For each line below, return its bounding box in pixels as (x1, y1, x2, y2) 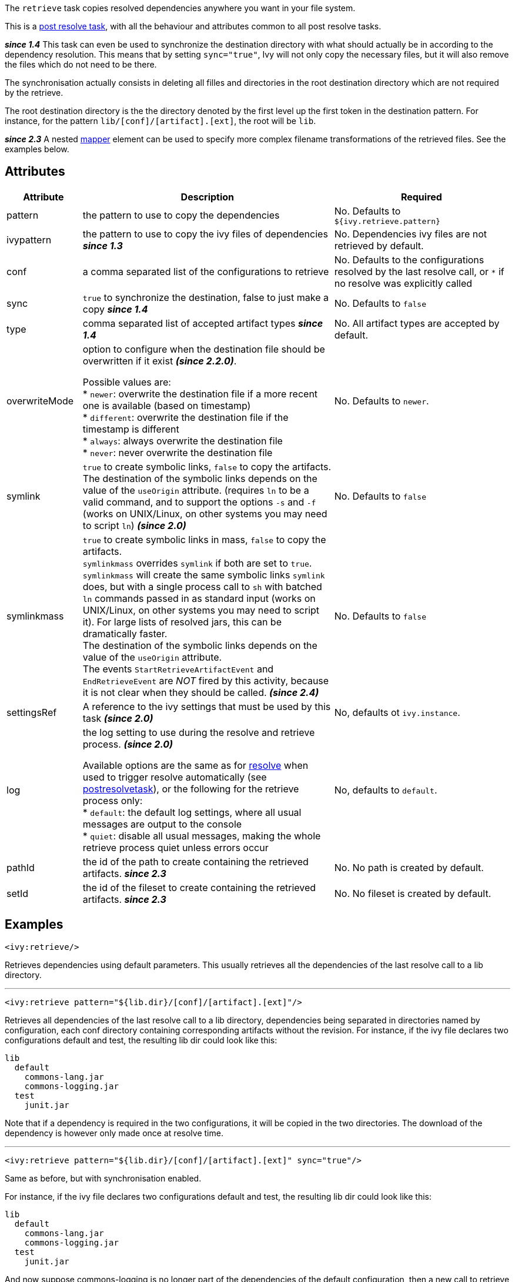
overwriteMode (6, 394, 74, 407)
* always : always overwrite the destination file (82, 434, 283, 447)
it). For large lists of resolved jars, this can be (82, 615, 282, 628)
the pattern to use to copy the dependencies (82, 209, 280, 222)
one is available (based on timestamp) (82, 399, 251, 411)
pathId (6, 861, 35, 873)
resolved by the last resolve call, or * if (334, 265, 504, 277)
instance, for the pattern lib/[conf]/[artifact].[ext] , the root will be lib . (5, 116, 316, 126)
